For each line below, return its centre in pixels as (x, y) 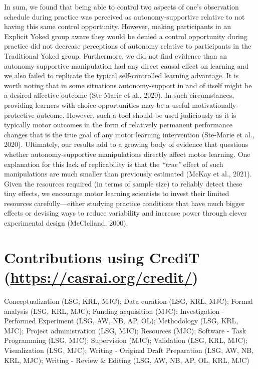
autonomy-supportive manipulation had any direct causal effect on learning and (126, 65)
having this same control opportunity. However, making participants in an (118, 26)
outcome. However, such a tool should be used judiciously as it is (137, 115)
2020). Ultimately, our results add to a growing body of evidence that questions (126, 144)
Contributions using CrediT (102, 257)
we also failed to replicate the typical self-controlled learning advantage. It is (121, 75)
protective (19, 115)
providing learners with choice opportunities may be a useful (97, 105)
